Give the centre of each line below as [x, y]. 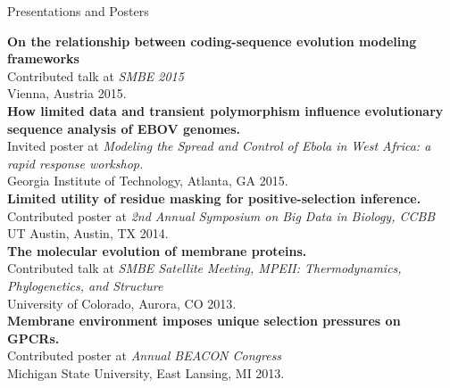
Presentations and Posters [78, 11]
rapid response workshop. [75, 163]
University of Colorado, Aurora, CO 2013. [122, 303]
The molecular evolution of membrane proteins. [157, 250]
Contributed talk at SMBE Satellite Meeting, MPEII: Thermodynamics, [204, 268]
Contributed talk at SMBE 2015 [96, 75]
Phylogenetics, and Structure [85, 285]
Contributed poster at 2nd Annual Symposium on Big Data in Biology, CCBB [221, 215]
